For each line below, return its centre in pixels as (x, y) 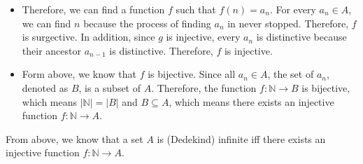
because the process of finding (147, 23)
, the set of (291, 74)
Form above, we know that (79, 74)
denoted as (45, 87)
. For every (293, 9)
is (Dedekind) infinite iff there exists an (241, 138)
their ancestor (51, 50)
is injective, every (203, 37)
